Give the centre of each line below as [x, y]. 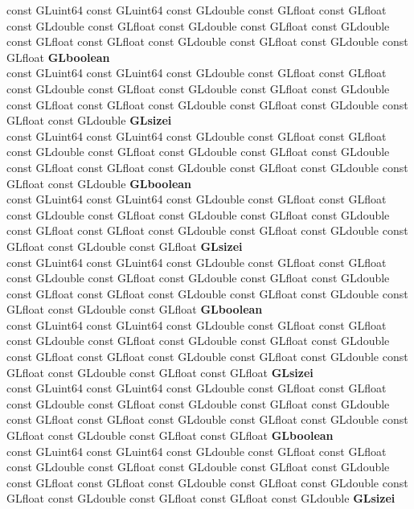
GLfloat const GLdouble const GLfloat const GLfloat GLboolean [170, 435]
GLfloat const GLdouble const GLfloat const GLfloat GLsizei [160, 372]
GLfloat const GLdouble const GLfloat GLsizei [125, 246]
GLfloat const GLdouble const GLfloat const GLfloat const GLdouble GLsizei [201, 498]
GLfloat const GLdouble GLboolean [99, 183]
